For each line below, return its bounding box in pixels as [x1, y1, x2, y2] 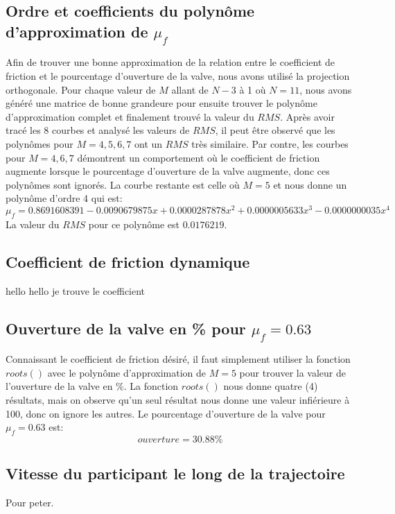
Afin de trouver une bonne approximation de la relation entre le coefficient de [6, 55, 335, 69]
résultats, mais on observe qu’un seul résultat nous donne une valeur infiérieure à [6, 392, 350, 406]
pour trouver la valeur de [239, 365, 346, 379]
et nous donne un [273, 177, 347, 191]
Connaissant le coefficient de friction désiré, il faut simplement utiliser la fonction [6, 352, 351, 366]
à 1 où [239, 82, 266, 96]
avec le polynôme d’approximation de [47, 365, 207, 379]
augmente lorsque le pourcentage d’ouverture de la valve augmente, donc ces [6, 164, 330, 178]
